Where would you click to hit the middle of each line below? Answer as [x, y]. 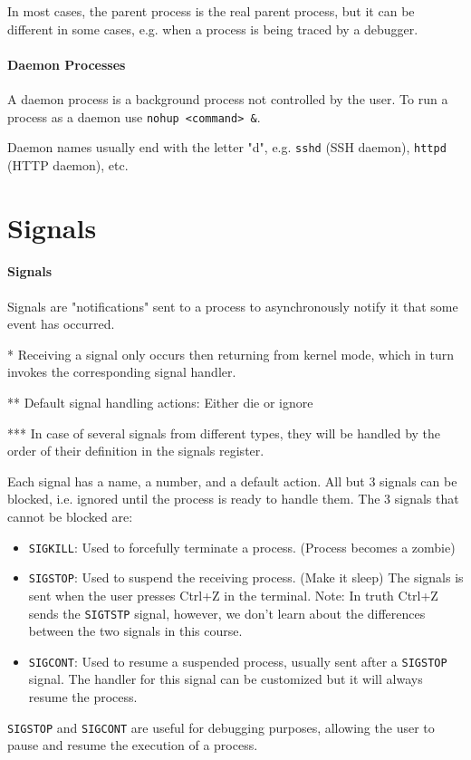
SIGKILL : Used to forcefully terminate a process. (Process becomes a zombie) [242, 547]
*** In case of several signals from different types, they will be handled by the [224, 433]
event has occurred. [61, 324]
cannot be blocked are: [70, 516]
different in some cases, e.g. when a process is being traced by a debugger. [213, 29]
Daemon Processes [67, 64]
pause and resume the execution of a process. [133, 745]
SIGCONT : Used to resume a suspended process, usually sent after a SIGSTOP [238, 661]
